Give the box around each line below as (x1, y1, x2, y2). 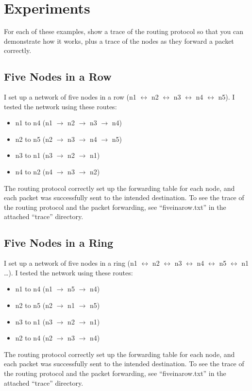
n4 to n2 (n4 (15, 167, 53, 177)
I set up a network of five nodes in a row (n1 (4, 92, 136, 102)
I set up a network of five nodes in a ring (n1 (4, 258, 137, 268)
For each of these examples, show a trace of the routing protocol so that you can (4, 26, 243, 36)
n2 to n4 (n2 (15, 333, 53, 343)
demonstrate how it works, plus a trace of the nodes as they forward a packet (4, 35, 234, 46)
